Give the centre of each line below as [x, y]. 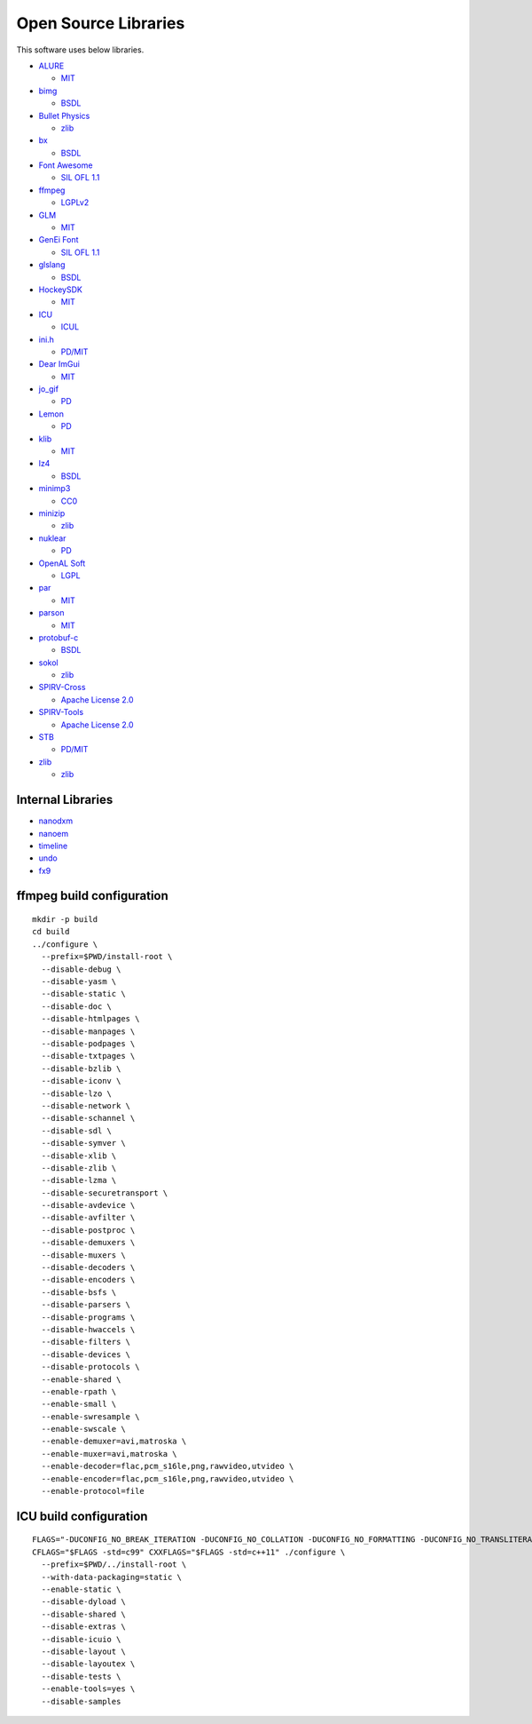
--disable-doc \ [77, 1006]
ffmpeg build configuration [92, 896]
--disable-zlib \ [79, 1168]
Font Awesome [66, 165]
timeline [53, 846]
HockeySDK [61, 290]
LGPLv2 [75, 203]
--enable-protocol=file [93, 1491]
